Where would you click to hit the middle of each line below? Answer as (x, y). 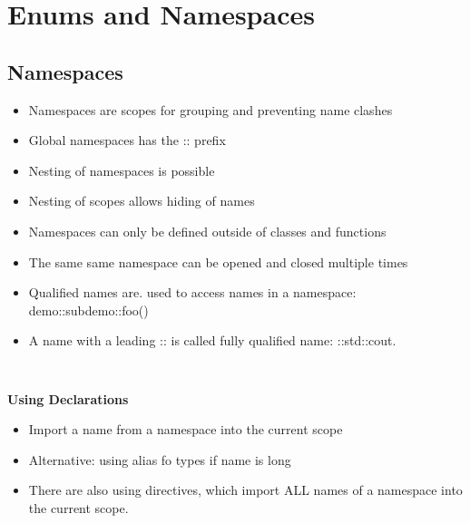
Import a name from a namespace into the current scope (186, 429)
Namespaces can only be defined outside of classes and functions (207, 231)
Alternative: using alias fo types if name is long (160, 459)
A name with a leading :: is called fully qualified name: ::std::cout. (212, 340)
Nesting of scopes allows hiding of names (142, 201)
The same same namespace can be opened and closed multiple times (218, 261)
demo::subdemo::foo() (88, 310)
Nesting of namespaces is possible (122, 170)
